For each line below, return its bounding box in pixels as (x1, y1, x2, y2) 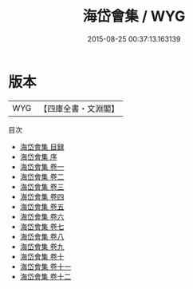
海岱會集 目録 (19, 141, 65, 152)
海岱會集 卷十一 (19, 261, 72, 271)
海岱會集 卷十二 (19, 271, 72, 281)
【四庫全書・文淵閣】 (39, 103, 120, 114)
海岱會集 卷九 (19, 241, 65, 251)
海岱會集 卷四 (19, 192, 65, 201)
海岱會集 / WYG (82, 7, 186, 26)
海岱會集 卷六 (19, 212, 65, 221)
